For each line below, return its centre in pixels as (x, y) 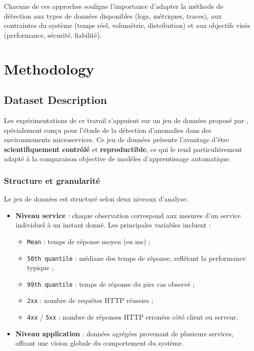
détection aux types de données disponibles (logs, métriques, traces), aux (113, 15)
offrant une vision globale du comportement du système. (99, 343)
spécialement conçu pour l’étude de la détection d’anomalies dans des (108, 130)
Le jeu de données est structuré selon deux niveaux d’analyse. (96, 199)
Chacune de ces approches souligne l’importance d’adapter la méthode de (114, 6)
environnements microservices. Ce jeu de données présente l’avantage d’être (116, 139)
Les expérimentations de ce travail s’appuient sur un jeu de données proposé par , (126, 120)
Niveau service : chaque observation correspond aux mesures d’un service (128, 215)
